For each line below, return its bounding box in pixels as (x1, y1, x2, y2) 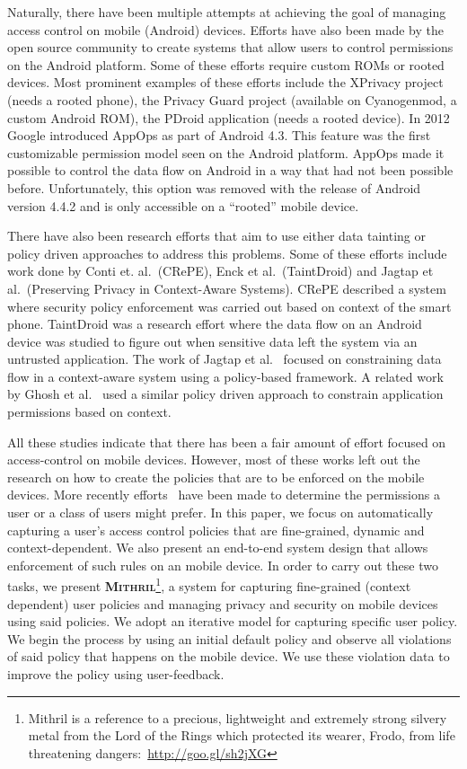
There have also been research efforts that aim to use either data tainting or (7, 226, 426, 245)
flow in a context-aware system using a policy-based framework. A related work (7, 367, 444, 385)
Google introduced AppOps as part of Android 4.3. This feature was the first (7, 126, 431, 145)
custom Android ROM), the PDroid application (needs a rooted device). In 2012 (7, 108, 450, 127)
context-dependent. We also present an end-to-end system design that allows (7, 538, 428, 557)
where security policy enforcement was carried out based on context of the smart (7, 296, 452, 315)
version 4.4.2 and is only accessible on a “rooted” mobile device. (7, 196, 359, 215)
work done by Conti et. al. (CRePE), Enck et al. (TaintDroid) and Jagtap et (7, 261, 434, 280)
